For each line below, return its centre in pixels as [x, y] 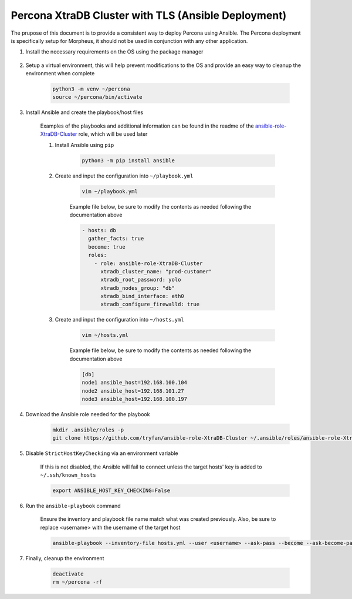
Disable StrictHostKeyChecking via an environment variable [102, 453]
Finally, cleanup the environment [65, 558]
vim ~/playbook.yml [110, 191]
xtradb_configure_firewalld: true [150, 304]
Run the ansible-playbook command [73, 506]
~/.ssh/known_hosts [68, 475]
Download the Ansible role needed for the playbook [88, 414]
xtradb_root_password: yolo [141, 280]
